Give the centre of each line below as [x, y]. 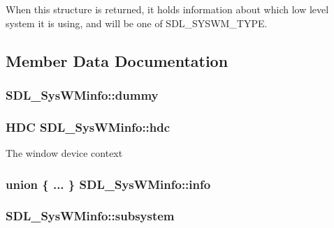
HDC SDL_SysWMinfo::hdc [88, 127]
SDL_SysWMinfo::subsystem [90, 216]
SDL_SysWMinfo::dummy [82, 94]
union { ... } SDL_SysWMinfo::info [108, 184]
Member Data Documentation [117, 60]
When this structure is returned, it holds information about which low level [167, 9]
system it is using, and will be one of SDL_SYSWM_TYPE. [137, 23]
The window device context [64, 153]
